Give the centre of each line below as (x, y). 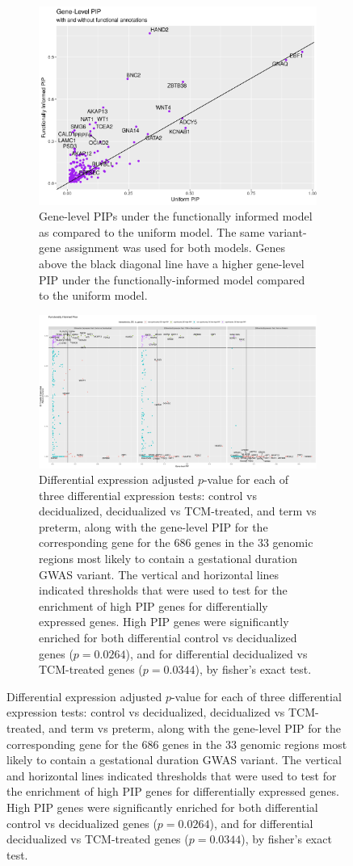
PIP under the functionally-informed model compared (172, 279)
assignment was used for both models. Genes (175, 248)
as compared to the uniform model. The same (152, 231)
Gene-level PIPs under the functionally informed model (176, 216)
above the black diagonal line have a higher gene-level (172, 263)
